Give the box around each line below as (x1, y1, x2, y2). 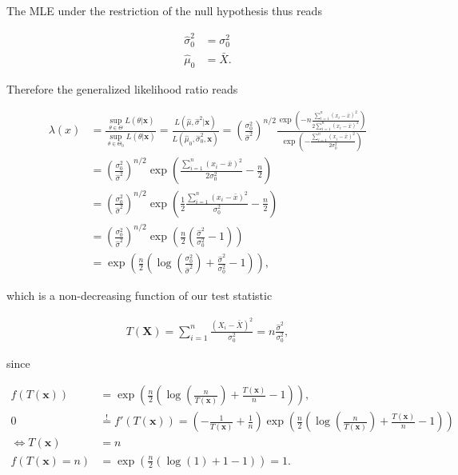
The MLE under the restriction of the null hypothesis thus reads (6, 2, 322, 18)
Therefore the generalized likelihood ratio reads (6, 80, 238, 97)
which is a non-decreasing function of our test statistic (6, 287, 273, 304)
